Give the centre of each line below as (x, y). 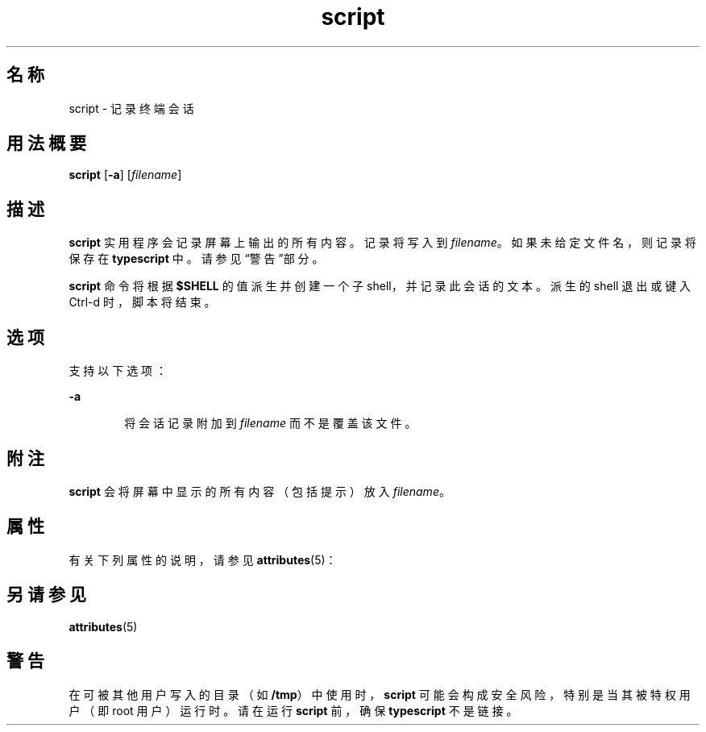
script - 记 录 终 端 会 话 (131, 108)
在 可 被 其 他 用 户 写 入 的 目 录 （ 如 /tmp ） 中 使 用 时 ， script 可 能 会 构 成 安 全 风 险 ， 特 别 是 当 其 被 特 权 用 (380, 694)
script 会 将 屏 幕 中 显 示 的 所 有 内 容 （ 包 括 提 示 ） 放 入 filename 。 (260, 491)
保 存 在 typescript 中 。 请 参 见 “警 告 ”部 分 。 (196, 259)
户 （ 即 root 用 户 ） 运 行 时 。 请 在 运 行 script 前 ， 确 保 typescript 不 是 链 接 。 (293, 710)
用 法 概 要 (46, 143)
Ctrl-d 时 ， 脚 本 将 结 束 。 (142, 302)
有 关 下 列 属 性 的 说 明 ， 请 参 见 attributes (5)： (203, 559)
